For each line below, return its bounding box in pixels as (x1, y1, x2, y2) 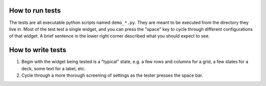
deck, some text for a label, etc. (21, 65, 86, 71)
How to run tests (9, 6, 61, 15)
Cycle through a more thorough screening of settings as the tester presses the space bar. (21, 72, 203, 78)
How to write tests (9, 46, 66, 54)
